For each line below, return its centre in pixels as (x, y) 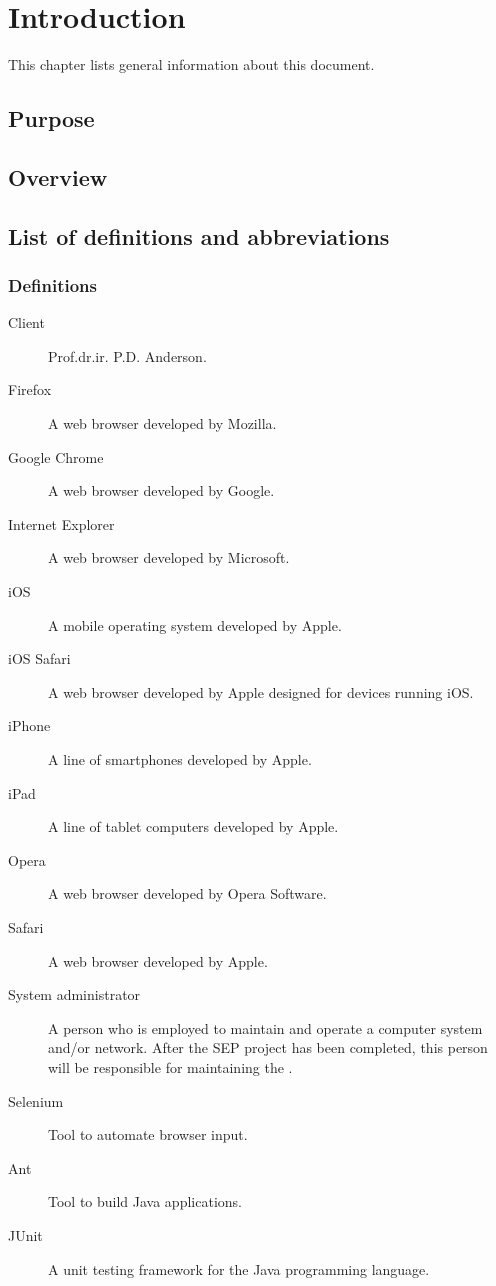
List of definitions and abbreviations (199, 235)
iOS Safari (39, 658)
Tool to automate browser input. (148, 1134)
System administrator (74, 994)
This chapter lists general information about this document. (191, 64)
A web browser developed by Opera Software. (187, 893)
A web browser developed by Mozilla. (162, 423)
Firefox (30, 389)
